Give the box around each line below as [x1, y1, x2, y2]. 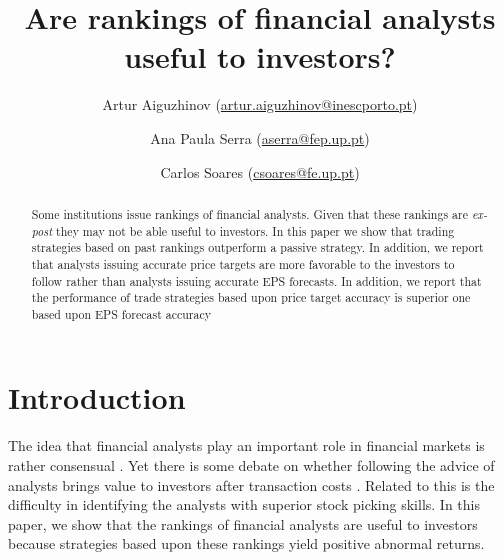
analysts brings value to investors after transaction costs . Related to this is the [8, 474, 495, 495]
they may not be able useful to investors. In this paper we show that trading [56, 222, 455, 239]
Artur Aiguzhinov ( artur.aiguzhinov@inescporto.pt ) [102, 94, 418, 115]
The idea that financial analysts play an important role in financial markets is [8, 435, 485, 456]
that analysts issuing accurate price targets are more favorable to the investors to [31, 255, 455, 272]
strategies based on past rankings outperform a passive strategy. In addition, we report [31, 239, 484, 256]
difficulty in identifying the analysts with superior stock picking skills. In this [8, 494, 480, 515]
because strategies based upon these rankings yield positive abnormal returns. [8, 533, 485, 554]
